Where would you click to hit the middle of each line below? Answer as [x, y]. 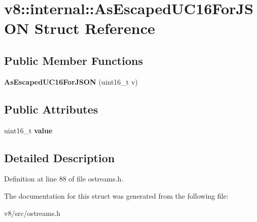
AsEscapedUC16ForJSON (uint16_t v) [71, 81]
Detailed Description [60, 157]
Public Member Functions [74, 60]
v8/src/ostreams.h [32, 213]
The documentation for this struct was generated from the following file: [116, 195]
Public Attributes [51, 109]
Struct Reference [95, 28]
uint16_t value [28, 130]
